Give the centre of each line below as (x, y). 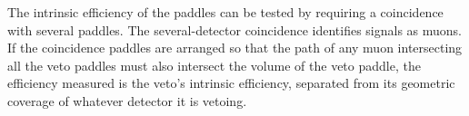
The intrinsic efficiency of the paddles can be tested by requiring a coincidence (225, 12)
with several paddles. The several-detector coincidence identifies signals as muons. (235, 29)
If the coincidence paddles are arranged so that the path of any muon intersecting (235, 48)
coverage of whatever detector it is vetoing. (127, 100)
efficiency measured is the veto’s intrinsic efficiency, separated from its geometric (231, 83)
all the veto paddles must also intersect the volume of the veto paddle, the (214, 65)
